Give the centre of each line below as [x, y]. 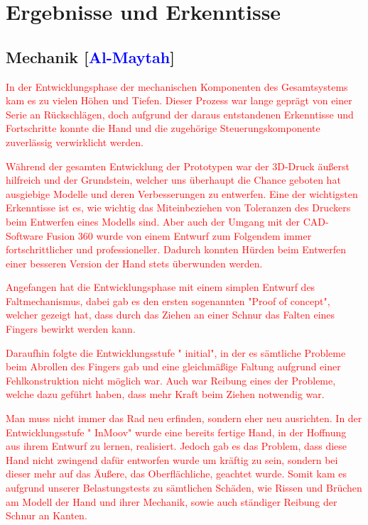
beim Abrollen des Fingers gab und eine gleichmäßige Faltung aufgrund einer [173, 366]
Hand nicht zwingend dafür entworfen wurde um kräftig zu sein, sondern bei [172, 459]
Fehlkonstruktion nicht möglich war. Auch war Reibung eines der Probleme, [171, 380]
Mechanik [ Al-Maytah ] [90, 56]
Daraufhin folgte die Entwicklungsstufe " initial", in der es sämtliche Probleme [176, 352]
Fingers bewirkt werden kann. [71, 329]
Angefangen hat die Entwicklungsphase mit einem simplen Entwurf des [161, 287]
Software [25, 235]
